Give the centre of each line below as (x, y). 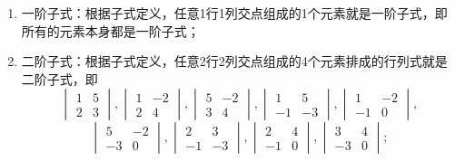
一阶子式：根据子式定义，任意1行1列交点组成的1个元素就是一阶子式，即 (234, 13)
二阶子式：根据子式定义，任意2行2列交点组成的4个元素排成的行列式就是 (234, 61)
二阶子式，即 (59, 78)
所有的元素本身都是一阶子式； (110, 30)
